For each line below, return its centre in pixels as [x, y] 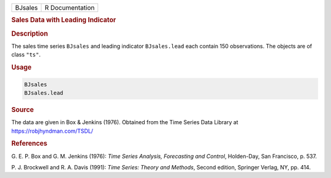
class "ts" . [26, 54]
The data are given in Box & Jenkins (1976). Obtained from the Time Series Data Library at [125, 122]
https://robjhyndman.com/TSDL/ [52, 131]
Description [30, 34]
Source [23, 109]
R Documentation [70, 8]
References [29, 144]
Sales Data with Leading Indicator [64, 20]
